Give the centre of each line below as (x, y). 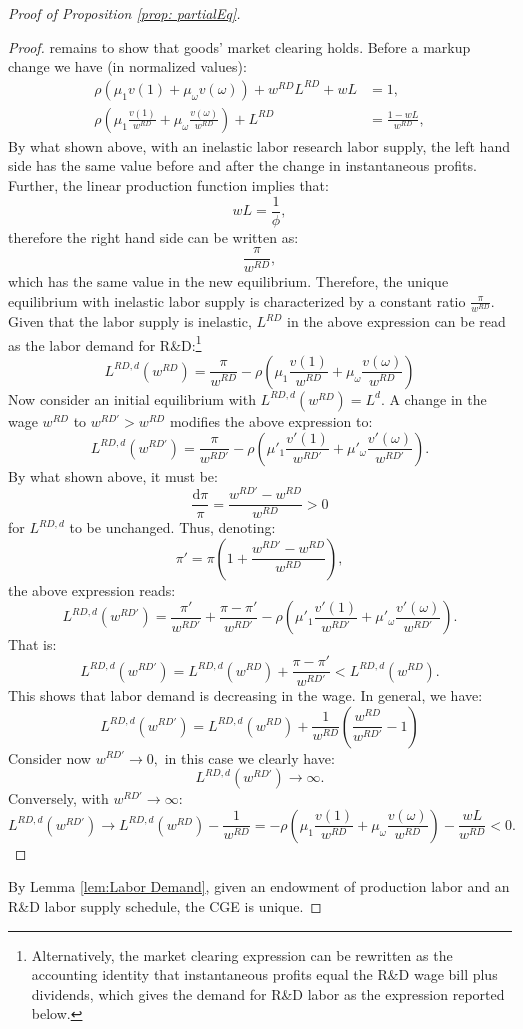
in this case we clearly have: (249, 757)
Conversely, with (58, 798)
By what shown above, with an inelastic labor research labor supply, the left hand (259, 145)
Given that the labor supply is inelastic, (130, 321)
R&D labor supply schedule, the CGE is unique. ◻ (165, 905)
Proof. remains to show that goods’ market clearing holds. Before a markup (239, 46)
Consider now (49, 757)
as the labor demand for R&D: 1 (105, 343)
